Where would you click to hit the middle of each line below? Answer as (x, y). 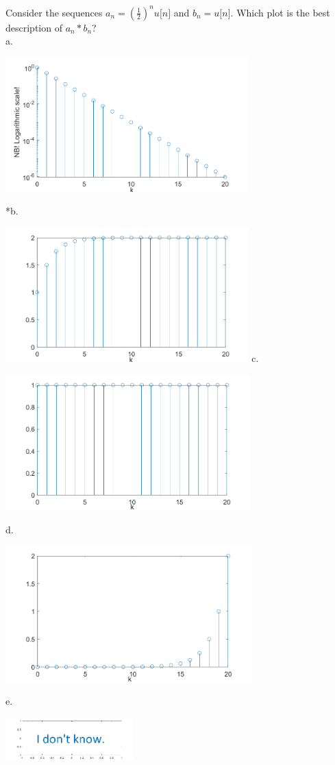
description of (34, 27)
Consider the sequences (54, 12)
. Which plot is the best (280, 12)
